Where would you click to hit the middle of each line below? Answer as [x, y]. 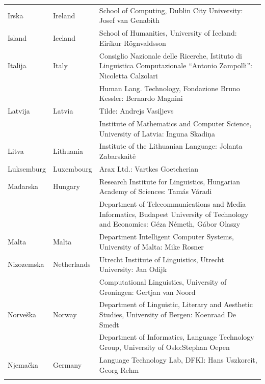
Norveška [22, 314]
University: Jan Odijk [133, 269]
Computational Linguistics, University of [163, 282]
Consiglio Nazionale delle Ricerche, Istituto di [170, 55]
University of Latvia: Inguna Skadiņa [157, 133]
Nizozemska [26, 264]
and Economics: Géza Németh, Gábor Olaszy [170, 224]
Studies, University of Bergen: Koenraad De [168, 314]
